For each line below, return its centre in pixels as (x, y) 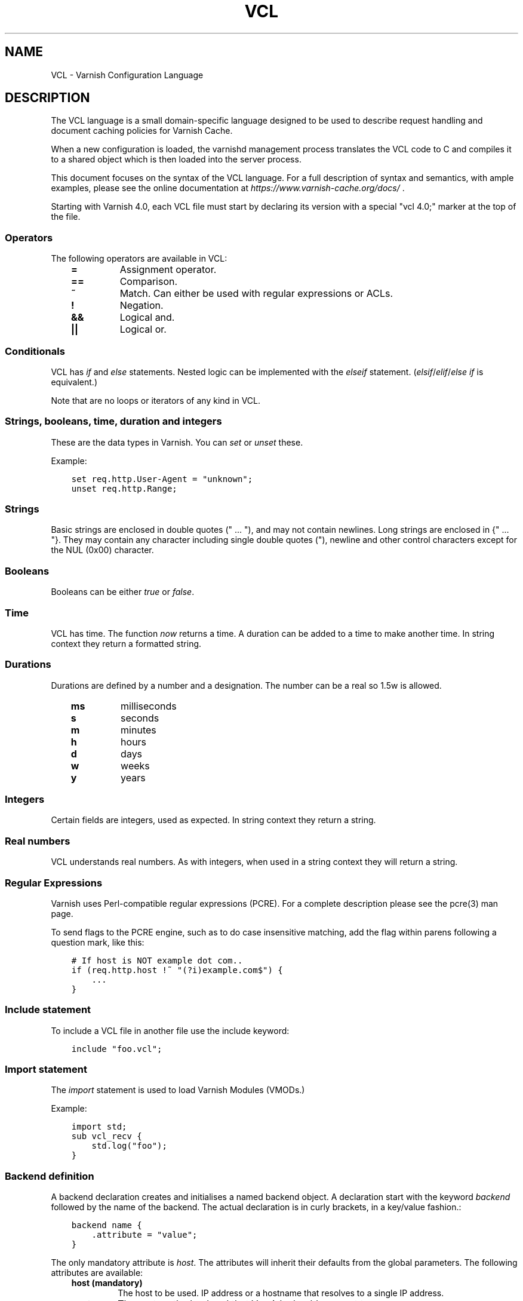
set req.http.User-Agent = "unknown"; (162, 479)
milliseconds (149, 706)
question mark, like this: (98, 942)
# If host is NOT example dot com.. (157, 960)
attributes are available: (97, 1273)
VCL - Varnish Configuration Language (127, 75)
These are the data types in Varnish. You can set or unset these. (177, 442)
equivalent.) (74, 382)
